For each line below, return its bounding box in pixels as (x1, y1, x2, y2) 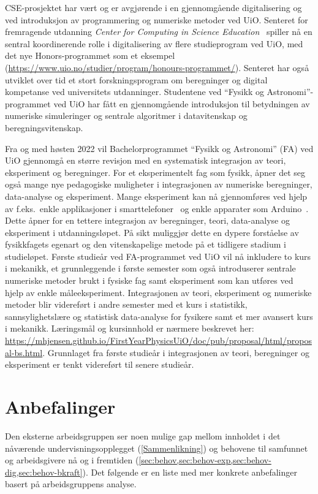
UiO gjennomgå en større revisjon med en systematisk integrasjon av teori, (5, 154, 286, 167)
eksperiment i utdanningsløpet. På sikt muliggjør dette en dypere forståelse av (5, 226, 299, 238)
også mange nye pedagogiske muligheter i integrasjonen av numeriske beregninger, (5, 178, 312, 191)
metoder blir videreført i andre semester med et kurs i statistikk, (5, 298, 248, 311)
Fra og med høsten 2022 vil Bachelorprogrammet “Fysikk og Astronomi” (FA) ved (5, 142, 314, 154)
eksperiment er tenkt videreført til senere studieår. (5, 358, 194, 371)
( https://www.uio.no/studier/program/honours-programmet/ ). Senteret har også (5, 61, 309, 74)
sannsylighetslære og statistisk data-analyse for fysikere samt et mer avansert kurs (5, 310, 313, 322)
